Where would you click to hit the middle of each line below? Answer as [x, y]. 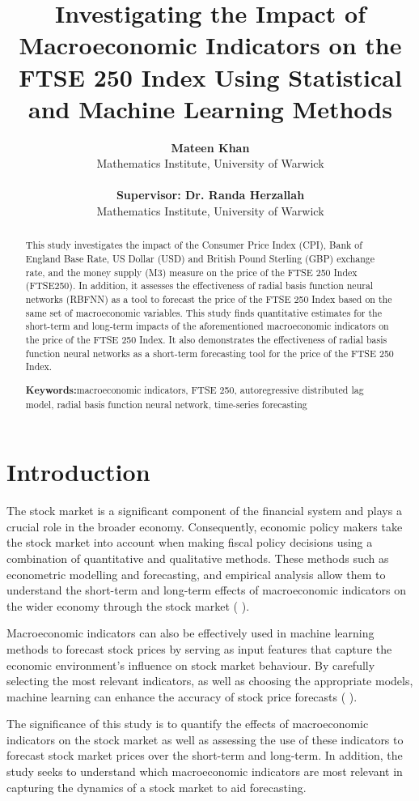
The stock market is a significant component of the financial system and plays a [204, 511]
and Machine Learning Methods [210, 108]
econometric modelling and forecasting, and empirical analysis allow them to [196, 574]
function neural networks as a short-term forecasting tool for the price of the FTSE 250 [209, 353]
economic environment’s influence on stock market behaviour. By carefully [191, 665]
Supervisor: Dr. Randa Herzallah [210, 195]
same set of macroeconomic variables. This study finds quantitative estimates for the [203, 312]
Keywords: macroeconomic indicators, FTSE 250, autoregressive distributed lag [195, 390]
